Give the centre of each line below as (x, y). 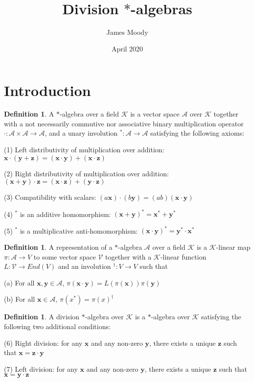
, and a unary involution (81, 133)
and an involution (84, 266)
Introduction (47, 90)
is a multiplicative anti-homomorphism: (79, 230)
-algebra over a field (89, 114)
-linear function (183, 256)
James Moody (127, 32)
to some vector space (65, 256)
